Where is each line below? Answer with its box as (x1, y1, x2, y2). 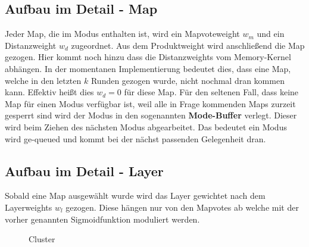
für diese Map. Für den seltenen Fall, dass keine (124, 86, 299, 98)
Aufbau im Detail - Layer (5, 161, 164, 180)
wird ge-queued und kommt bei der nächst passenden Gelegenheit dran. (5, 132, 266, 145)
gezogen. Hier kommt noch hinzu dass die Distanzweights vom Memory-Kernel (5, 51, 291, 63)
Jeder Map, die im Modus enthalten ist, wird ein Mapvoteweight (5, 27, 240, 40)
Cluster (29, 233, 55, 245)
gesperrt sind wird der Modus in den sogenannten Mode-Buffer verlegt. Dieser (5, 109, 297, 121)
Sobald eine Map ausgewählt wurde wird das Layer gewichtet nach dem (5, 189, 266, 202)
